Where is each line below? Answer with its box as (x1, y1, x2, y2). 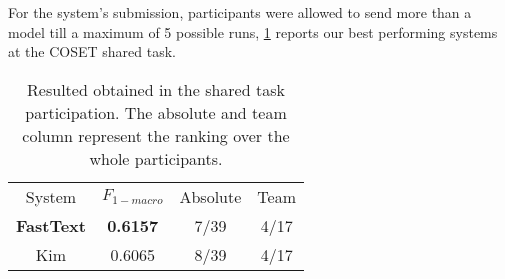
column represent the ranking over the (22, 123, 290, 147)
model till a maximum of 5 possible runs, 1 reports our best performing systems (8, 21, 498, 42)
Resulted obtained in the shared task (27, 77, 285, 101)
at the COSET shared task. (8, 41, 176, 62)
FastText (16, 213, 86, 237)
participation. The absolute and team (25, 100, 287, 124)
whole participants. (89, 146, 223, 170)
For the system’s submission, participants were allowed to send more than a (8, 2, 472, 22)
